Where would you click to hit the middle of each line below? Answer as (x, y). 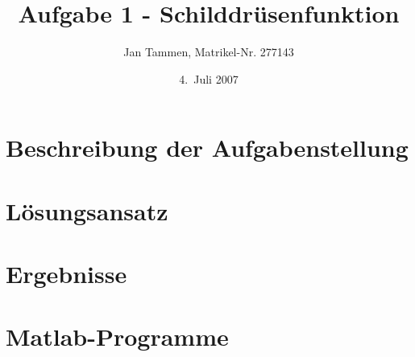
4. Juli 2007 (209, 78)
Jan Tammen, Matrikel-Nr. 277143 (209, 52)
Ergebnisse (66, 274)
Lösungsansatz (87, 210)
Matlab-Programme (117, 336)
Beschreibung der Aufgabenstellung (207, 148)
